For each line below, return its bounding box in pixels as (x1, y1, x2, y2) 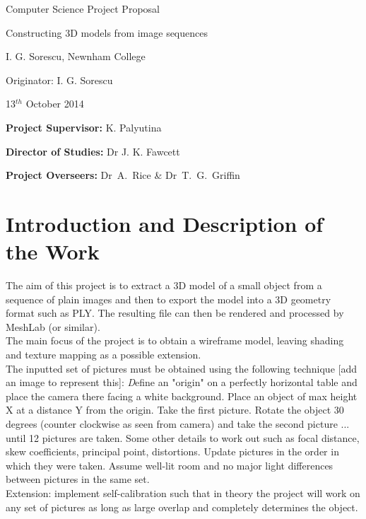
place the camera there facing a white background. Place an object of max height (6, 388, 358, 403)
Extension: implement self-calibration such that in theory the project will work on (6, 485, 360, 500)
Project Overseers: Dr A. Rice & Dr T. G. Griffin (6, 168, 240, 182)
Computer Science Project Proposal (6, 1, 160, 16)
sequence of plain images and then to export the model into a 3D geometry (6, 291, 331, 306)
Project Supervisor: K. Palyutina (6, 119, 162, 134)
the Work (6, 237, 100, 266)
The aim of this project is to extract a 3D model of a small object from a (6, 278, 322, 293)
